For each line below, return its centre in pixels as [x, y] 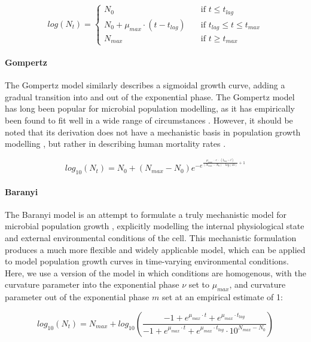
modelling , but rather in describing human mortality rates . [115, 144]
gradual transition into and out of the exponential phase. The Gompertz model [150, 96]
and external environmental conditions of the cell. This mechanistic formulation [151, 238]
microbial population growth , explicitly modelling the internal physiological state [155, 226]
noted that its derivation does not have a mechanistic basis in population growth [153, 132]
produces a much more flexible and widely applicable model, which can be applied [155, 249]
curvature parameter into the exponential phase [92, 284]
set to [199, 284]
